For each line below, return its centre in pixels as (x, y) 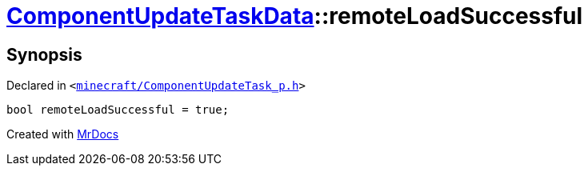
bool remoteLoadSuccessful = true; (118, 110)
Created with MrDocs (63, 134)
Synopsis (44, 54)
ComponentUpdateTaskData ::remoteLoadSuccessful (295, 16)
